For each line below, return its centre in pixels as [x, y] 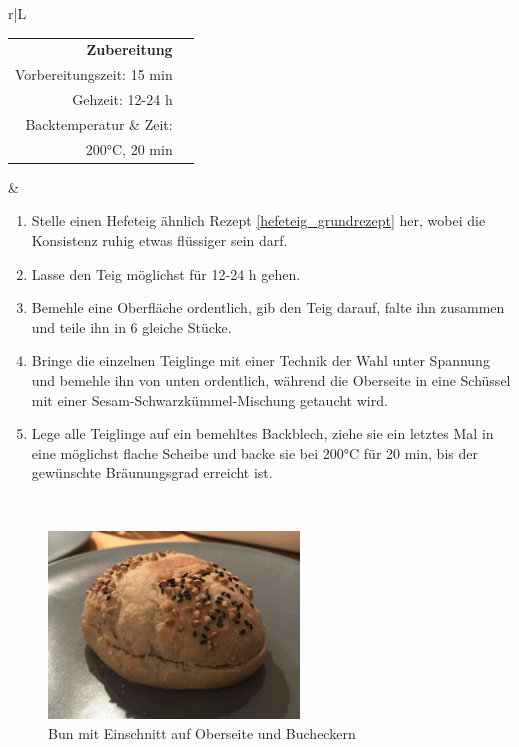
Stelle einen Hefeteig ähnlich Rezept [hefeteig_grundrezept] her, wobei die [258, 220]
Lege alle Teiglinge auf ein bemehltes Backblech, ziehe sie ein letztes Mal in [262, 433]
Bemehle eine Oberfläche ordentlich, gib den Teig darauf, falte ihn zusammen [268, 307]
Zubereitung [129, 49]
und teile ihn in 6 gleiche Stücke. [131, 326]
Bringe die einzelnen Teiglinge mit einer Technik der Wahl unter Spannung [260, 360]
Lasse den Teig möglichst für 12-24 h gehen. [166, 273]
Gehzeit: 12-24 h [122, 99]
